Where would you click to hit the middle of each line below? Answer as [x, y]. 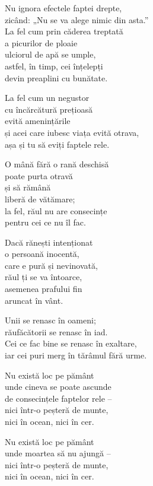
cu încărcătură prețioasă [49, 109]
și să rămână [28, 187]
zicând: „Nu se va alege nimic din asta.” [77, 19]
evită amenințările [38, 121]
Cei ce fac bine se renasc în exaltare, [71, 343]
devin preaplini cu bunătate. [56, 77]
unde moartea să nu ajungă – [58, 453]
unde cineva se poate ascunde [58, 387]
